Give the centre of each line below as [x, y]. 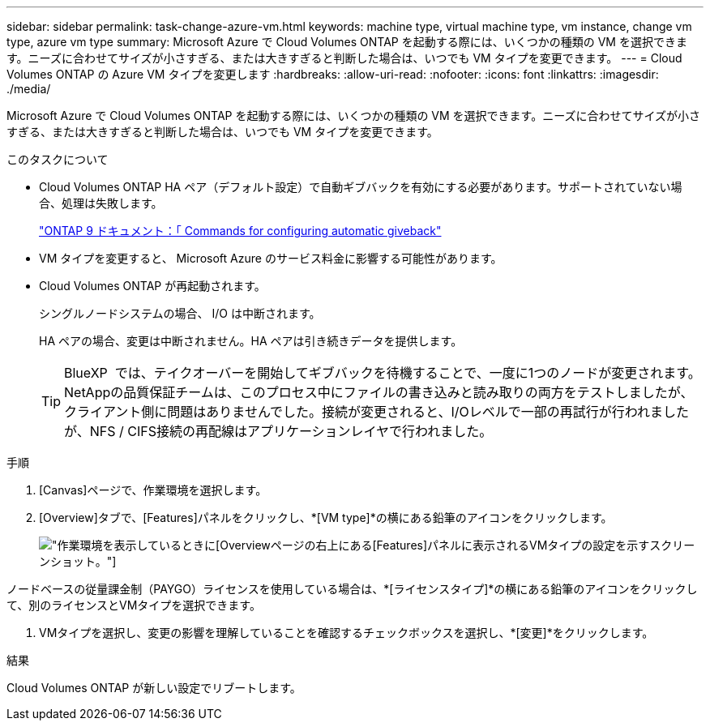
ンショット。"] [78, 561]
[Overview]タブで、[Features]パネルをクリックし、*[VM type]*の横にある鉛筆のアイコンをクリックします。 [326, 517]
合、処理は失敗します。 [101, 203]
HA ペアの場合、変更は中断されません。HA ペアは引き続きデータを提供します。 [251, 341]
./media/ [29, 89]
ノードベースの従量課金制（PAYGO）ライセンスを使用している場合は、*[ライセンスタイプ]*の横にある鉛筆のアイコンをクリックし [352, 589]
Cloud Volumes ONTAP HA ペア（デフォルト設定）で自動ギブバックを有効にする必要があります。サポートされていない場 [361, 187]
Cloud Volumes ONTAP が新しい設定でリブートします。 [154, 688]
